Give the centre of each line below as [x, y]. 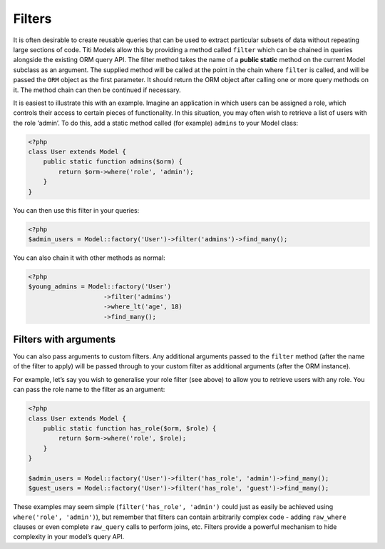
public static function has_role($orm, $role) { [130, 428]
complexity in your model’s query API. [69, 537]
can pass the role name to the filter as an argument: [89, 390]
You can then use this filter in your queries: [76, 210]
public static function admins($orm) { [113, 162]
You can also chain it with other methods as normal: [89, 258]
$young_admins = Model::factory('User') [99, 287]
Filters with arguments [65, 339]
